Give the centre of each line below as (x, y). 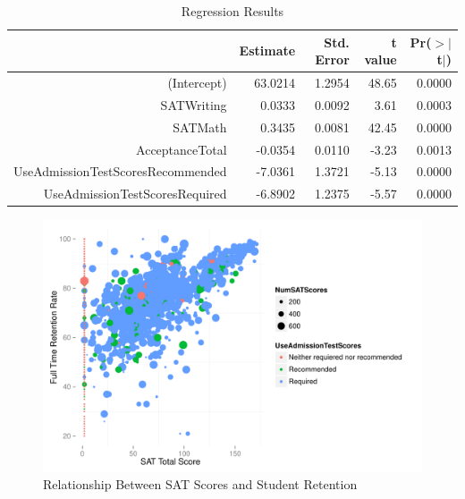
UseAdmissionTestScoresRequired (135, 194)
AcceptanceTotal (182, 149)
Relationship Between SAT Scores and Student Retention (200, 484)
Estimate (267, 51)
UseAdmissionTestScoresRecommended (120, 171)
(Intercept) (197, 83)
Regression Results (232, 11)
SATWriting (194, 104)
